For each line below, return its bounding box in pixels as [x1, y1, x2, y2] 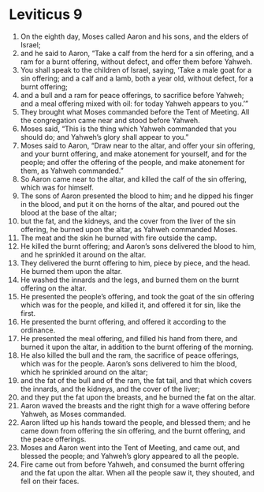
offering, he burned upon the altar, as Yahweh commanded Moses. [20, 224, 238, 234]
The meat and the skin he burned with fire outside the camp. [20, 233, 218, 242]
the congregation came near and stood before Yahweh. [20, 115, 200, 125]
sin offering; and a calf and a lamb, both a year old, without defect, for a [20, 73, 255, 83]
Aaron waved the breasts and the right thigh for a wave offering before [20, 400, 251, 410]
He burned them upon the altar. [20, 266, 123, 276]
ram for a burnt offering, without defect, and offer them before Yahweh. [20, 57, 253, 66]
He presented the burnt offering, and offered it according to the [20, 317, 227, 326]
